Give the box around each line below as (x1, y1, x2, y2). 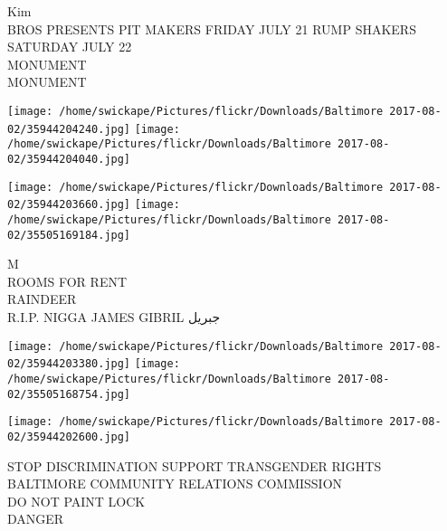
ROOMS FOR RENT (7, 271, 128, 290)
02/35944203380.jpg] (7, 357, 131, 371)
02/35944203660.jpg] (7, 198, 131, 212)
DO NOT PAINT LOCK (7, 491, 146, 510)
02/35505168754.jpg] (7, 387, 131, 401)
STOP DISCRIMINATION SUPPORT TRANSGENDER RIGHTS (7, 456, 382, 475)
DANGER (7, 509, 64, 528)
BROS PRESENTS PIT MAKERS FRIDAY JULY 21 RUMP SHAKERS (7, 19, 416, 38)
